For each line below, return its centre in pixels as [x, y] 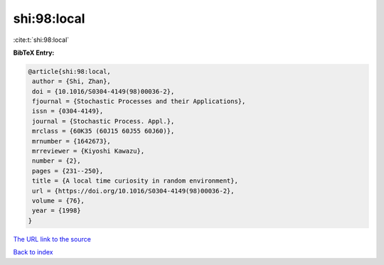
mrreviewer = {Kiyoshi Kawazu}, [89, 151]
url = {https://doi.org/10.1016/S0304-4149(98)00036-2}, [133, 191]
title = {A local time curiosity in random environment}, [135, 181]
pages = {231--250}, [68, 171]
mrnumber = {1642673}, [72, 141]
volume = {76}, [59, 201]
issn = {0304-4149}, [68, 111]
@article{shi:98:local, [70, 71]
